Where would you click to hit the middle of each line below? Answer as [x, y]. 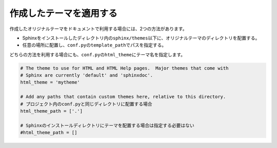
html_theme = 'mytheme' [50, 82]
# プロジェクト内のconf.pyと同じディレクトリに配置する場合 [86, 104]
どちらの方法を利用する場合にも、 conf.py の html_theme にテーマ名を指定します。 [97, 54]
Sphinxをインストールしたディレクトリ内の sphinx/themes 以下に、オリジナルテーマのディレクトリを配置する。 [141, 38]
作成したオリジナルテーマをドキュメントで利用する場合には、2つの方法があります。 [98, 29]
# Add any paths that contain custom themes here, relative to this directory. [123, 97]
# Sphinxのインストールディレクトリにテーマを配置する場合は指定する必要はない [107, 125]
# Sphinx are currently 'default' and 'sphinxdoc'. [87, 75]
